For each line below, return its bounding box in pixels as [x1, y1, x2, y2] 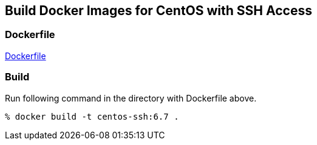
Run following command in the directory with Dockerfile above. [5, 92, 257, 103]
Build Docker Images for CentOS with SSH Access [5, 3, 312, 18]
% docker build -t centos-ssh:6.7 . [5, 111, 179, 121]
